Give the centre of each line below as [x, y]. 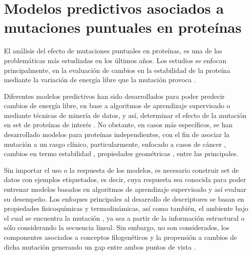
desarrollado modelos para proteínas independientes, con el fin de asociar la [117, 134]
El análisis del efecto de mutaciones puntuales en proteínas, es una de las [113, 51]
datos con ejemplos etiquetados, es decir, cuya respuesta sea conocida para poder [125, 179]
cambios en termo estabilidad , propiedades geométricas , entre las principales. [121, 153]
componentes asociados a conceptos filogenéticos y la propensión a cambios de [121, 237]
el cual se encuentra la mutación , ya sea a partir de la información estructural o [124, 218]
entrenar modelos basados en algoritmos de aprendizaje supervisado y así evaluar [125, 189]
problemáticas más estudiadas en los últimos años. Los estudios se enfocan [115, 60]
